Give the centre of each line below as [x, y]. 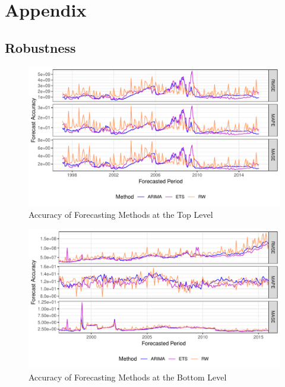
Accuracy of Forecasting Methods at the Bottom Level [128, 377]
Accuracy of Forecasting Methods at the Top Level [121, 215]
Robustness [40, 47]
